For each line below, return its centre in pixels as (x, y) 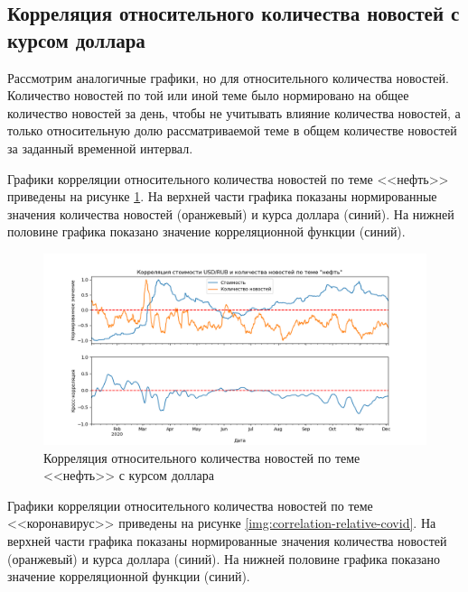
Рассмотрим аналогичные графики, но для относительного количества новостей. (228, 77)
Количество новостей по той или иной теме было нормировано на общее (208, 95)
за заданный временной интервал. (100, 148)
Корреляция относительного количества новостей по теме (202, 457)
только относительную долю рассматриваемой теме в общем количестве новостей (232, 130)
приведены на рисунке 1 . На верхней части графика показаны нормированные (222, 196)
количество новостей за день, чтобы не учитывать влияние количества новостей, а (234, 112)
